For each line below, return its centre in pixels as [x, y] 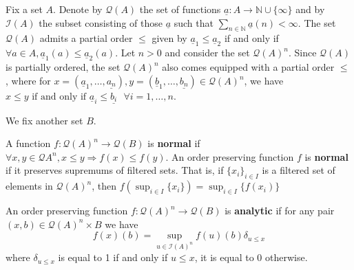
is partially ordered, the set [63, 67]
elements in [29, 186]
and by [310, 9]
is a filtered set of [299, 170]
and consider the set [207, 53]
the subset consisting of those [101, 22]
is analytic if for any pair [280, 211]
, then [104, 186]
